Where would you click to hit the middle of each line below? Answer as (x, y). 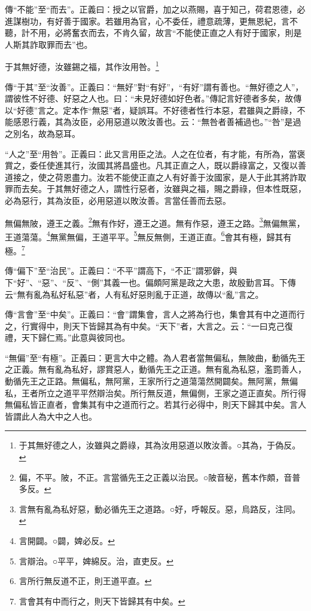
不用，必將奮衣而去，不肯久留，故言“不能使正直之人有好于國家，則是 (166, 33)
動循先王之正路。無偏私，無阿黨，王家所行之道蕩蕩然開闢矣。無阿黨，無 (147, 381)
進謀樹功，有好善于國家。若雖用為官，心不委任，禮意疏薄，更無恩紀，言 (147, 21)
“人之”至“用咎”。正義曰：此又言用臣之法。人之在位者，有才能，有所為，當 (151, 153)
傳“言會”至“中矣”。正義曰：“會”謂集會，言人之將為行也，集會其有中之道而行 (155, 314)
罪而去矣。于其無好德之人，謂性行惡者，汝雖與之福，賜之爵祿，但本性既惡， (155, 189)
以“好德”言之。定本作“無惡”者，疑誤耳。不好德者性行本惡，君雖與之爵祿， (151, 110)
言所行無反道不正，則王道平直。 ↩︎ (85, 581)
